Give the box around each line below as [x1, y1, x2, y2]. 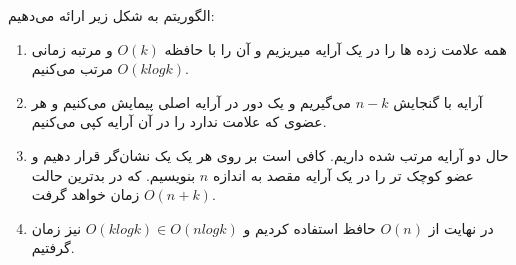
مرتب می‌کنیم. [31, 58, 189, 79]
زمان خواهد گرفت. [31, 184, 216, 205]
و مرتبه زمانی [31, 38, 113, 59]
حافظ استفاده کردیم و [243, 217, 376, 238]
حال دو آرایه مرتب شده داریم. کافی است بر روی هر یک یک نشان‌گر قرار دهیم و [31, 144, 509, 165]
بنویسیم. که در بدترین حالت [31, 164, 196, 185]
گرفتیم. [31, 237, 75, 258]
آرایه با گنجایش [393, 91, 483, 112]
